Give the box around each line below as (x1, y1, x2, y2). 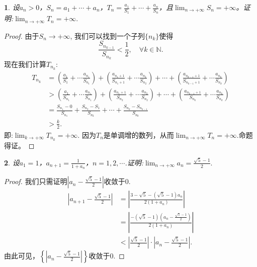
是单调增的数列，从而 (103, 129, 174, 140)
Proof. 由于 (4, 30, 39, 41)
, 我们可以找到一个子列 (70, 30, 145, 41)
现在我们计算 (4, 59, 46, 69)
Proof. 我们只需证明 (4, 176, 67, 187)
